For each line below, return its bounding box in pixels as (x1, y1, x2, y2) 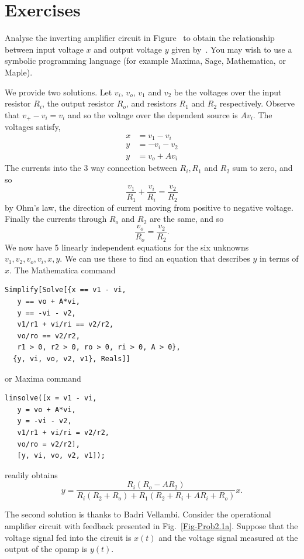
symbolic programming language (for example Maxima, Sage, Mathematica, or (5, 54, 286, 67)
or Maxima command (5, 372, 81, 384)
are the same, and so (150, 212, 224, 225)
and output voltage (94, 43, 162, 55)
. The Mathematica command (9, 263, 116, 276)
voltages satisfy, (5, 121, 61, 133)
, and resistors (126, 97, 177, 109)
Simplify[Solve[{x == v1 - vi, (5, 286, 126, 294)
